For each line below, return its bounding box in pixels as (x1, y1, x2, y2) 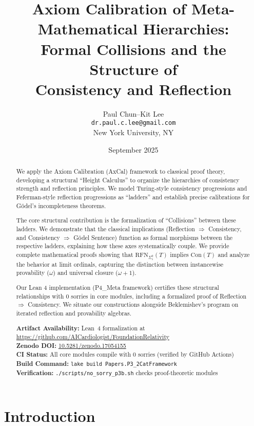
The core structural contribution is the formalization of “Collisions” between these (16, 216, 236, 225)
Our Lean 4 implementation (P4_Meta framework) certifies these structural (16, 283, 219, 291)
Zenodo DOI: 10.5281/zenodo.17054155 (16, 341, 126, 350)
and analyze (218, 250, 250, 258)
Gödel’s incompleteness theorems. (16, 201, 106, 210)
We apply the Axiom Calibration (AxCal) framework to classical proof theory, (16, 167, 225, 176)
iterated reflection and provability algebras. (16, 308, 131, 317)
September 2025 (108, 144, 159, 155)
